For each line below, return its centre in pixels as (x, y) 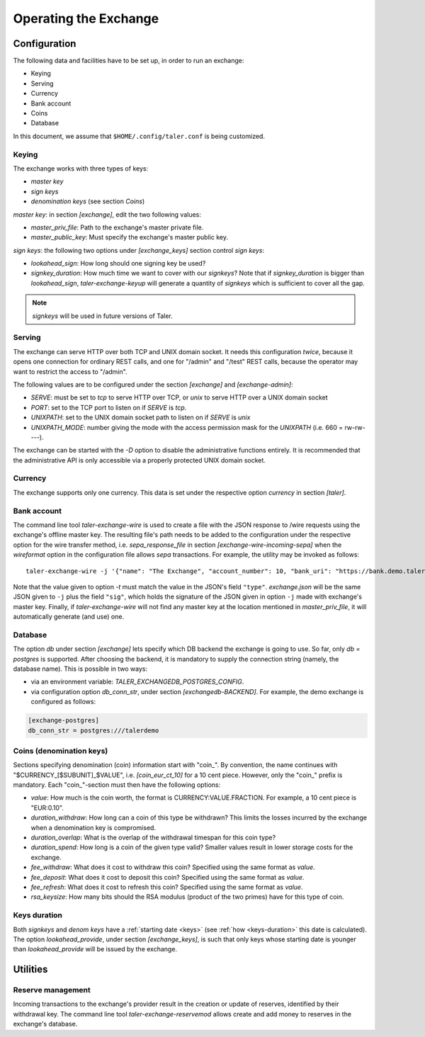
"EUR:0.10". (47, 807)
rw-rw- (355, 427)
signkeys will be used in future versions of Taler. (102, 316)
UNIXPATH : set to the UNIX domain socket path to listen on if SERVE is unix (141, 417)
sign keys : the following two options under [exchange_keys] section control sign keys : (139, 250)
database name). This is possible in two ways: (80, 669)
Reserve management (52, 990)
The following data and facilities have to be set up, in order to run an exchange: (129, 61)
